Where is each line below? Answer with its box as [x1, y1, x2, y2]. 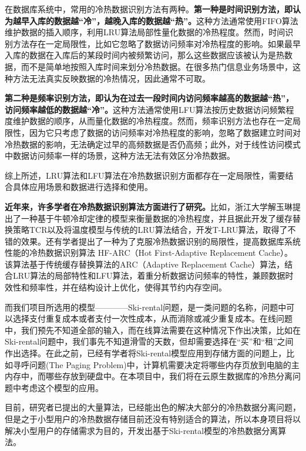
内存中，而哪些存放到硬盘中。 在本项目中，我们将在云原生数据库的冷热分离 [5, 370, 292, 382]
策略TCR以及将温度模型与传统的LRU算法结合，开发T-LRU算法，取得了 [12, 223, 288, 236]
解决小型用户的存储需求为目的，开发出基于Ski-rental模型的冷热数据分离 [5, 424, 278, 436]
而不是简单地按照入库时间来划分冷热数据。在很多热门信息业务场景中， [21, 60, 292, 72]
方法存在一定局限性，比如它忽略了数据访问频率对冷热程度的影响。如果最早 [12, 37, 301, 49]
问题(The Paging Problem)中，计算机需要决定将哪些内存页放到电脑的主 [29, 358, 300, 370]
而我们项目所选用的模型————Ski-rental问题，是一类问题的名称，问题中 [5, 300, 287, 313]
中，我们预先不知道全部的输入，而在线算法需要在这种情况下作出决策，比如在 [5, 323, 301, 336]
